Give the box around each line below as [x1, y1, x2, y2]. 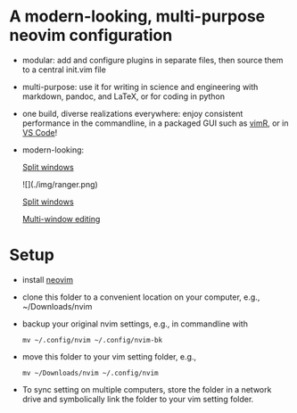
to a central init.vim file [21, 64, 107, 75]
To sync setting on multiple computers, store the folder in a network [21, 384, 272, 394]
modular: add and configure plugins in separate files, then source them [21, 54, 284, 65]
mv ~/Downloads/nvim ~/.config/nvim [21, 368, 159, 377]
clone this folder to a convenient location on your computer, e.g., [21, 292, 260, 302]
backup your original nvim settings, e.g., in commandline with [21, 318, 248, 329]
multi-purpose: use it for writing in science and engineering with [21, 81, 259, 92]
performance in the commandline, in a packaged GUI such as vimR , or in [21, 118, 289, 128]
